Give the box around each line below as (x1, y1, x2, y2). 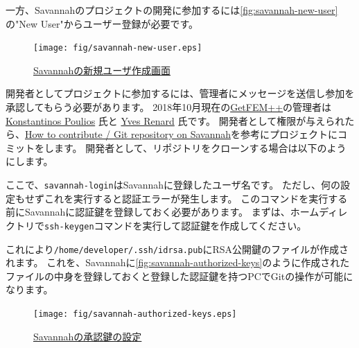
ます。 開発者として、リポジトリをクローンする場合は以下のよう (53, 140, 347, 155)
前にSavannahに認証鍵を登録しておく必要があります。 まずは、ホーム (6, 205, 319, 219)
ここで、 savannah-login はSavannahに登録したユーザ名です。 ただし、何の (6, 177, 341, 191)
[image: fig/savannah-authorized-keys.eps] (33, 308, 237, 319)
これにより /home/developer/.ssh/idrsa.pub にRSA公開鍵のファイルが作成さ (6, 241, 349, 256)
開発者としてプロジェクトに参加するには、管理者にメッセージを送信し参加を (6, 86, 355, 101)
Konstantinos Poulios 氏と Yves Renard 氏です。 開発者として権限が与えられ (6, 113, 345, 128)
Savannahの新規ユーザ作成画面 (33, 62, 171, 77)
